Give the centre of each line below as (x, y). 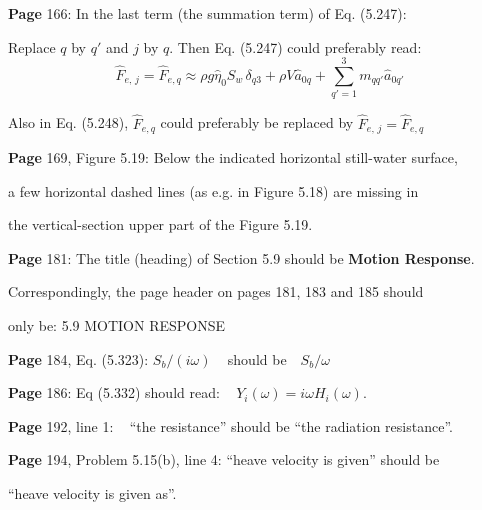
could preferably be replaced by (257, 122)
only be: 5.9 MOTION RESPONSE (117, 324)
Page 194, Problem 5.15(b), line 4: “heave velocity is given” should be (224, 459)
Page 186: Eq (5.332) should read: (114, 392)
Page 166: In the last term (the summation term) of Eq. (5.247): (207, 13)
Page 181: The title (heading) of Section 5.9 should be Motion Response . (241, 257)
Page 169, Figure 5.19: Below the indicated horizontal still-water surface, (233, 156)
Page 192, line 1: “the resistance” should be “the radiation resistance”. (230, 425)
